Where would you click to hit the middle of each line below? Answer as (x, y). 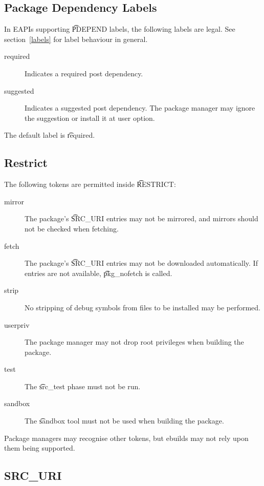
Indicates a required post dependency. (84, 73)
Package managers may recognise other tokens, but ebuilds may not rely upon (126, 438)
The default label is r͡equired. (50, 135)
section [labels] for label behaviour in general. (76, 39)
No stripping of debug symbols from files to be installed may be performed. (143, 307)
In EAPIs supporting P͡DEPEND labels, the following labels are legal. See (120, 29)
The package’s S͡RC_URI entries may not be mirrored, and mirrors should (141, 218)
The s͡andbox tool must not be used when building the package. (124, 421)
